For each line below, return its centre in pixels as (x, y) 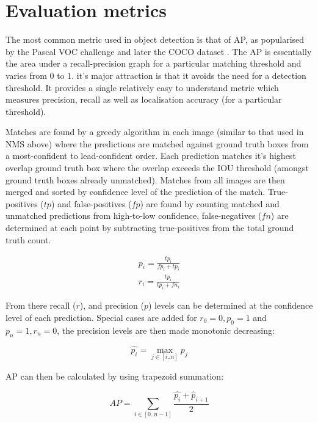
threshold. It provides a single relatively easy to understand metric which (142, 87)
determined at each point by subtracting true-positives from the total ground (150, 228)
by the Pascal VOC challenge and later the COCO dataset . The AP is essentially (159, 51)
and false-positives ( (94, 203)
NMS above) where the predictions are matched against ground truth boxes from (157, 143)
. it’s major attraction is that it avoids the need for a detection (189, 75)
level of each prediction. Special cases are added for (101, 317)
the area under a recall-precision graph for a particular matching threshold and (154, 63)
